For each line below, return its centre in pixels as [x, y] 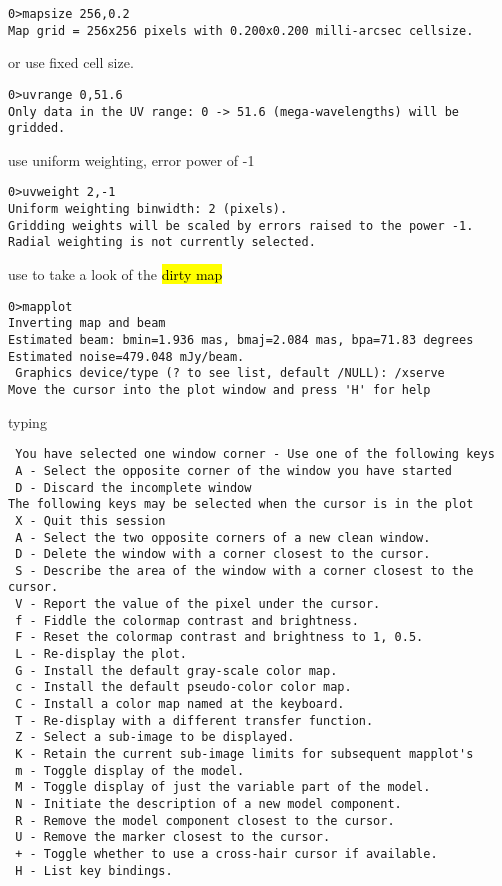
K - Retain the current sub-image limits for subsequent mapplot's [244, 754]
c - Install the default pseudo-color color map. [183, 687]
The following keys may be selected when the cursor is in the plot [241, 504]
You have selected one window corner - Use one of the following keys [255, 454]
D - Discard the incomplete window [133, 487]
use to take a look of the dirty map [115, 274]
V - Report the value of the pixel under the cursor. [198, 604]
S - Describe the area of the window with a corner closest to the [244, 570]
